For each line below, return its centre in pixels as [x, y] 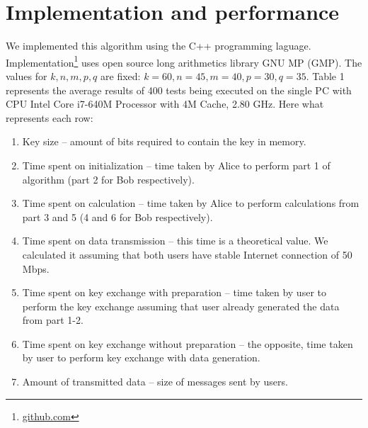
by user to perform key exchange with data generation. [141, 357]
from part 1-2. [53, 320]
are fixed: [121, 75]
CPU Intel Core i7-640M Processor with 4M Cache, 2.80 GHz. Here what [165, 104]
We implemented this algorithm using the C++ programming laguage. [159, 46]
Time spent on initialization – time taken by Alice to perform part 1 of [176, 165]
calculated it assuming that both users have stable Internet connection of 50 [187, 254]
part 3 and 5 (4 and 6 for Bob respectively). [117, 216]
